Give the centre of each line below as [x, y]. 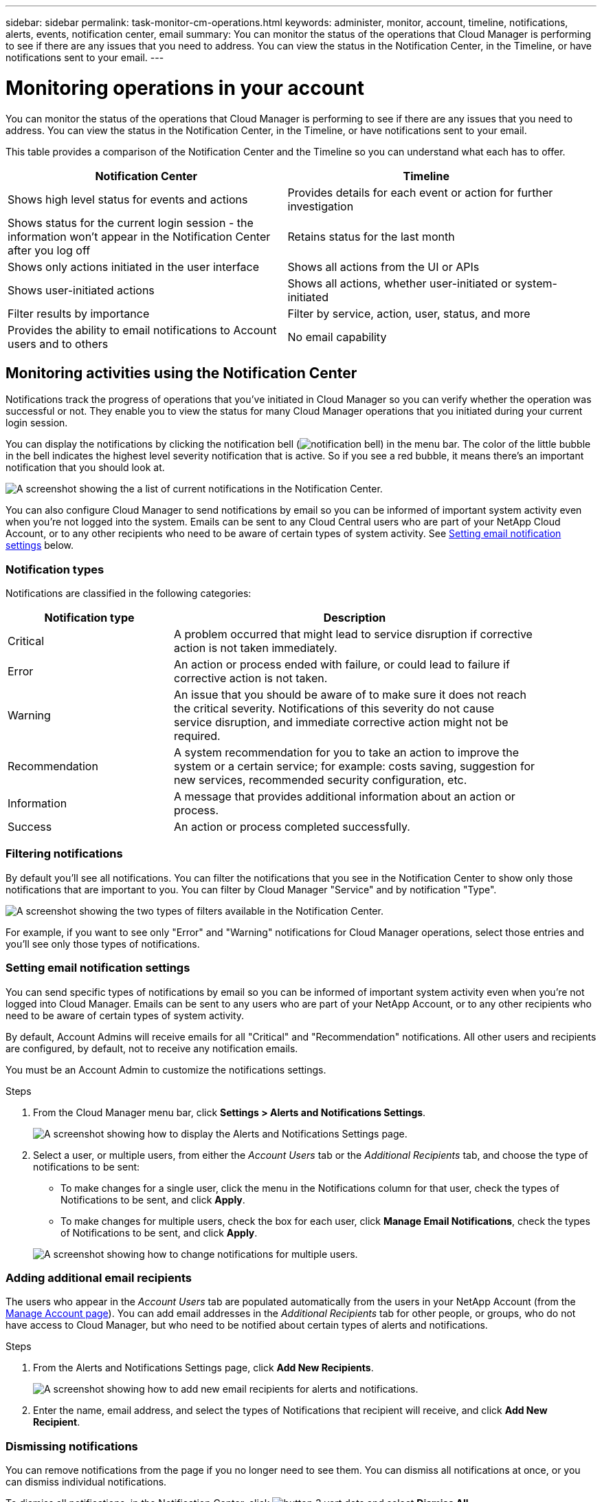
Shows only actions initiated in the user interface [134, 266]
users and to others [58, 344]
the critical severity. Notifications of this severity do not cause [334, 709]
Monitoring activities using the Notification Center [181, 373]
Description [355, 618]
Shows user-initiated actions [81, 290]
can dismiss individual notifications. [86, 1482]
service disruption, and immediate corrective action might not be [341, 722]
